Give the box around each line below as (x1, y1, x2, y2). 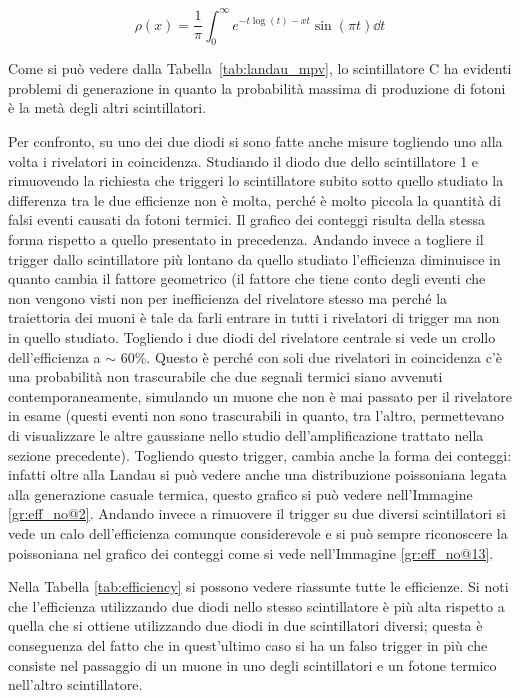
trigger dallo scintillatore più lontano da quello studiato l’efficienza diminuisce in (8, 248, 501, 269)
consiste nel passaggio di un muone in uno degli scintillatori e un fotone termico (8, 654, 497, 675)
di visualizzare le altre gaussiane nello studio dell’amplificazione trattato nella (8, 424, 484, 445)
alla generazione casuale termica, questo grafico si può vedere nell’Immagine (8, 483, 473, 504)
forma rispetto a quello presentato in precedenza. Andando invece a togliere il (8, 229, 484, 250)
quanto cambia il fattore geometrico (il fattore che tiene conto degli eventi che (8, 268, 486, 289)
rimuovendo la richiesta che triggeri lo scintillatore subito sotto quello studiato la (8, 170, 504, 191)
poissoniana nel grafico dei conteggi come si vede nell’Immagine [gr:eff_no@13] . (8, 542, 494, 563)
